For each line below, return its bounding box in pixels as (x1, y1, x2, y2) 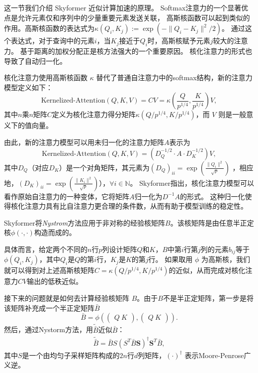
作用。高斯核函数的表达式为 (4, 23, 94, 33)
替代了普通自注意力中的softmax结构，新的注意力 (96, 72, 253, 83)
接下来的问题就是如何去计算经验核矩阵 (4, 292, 129, 303)
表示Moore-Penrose (184, 350, 244, 360)
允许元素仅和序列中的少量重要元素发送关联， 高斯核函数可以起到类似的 (17, 12, 250, 22)
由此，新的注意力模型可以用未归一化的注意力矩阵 (4, 136, 164, 147)
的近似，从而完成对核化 (169, 265, 246, 275)
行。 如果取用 (148, 254, 193, 264)
